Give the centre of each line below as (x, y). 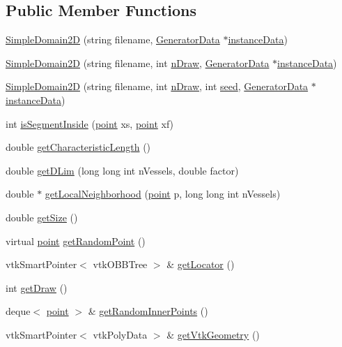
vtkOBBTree (120, 264)
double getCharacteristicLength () (78, 147)
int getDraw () (37, 287)
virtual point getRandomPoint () (76, 241)
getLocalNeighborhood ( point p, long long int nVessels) (163, 194)
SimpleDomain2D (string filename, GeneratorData (113, 39)
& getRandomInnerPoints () (148, 311)
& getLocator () (201, 264)
